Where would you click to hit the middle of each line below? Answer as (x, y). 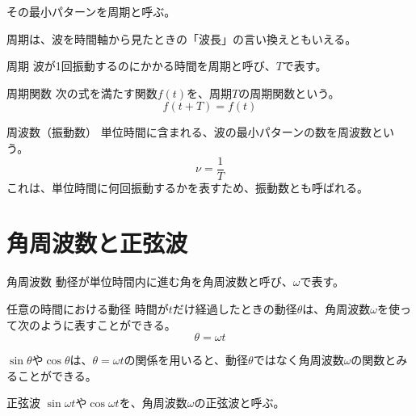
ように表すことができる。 (108, 324)
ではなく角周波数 (298, 360)
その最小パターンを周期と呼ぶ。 (91, 11)
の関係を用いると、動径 (186, 360)
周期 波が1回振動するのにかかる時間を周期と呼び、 (141, 66)
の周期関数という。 (289, 92)
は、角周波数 (336, 308)
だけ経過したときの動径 (235, 308)
